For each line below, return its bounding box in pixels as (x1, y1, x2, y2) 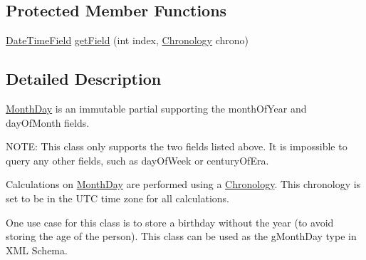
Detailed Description (6, 68, 162, 90)
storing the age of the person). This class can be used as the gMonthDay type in (6, 229, 357, 244)
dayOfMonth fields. (6, 115, 90, 130)
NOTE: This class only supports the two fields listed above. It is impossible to (6, 139, 347, 154)
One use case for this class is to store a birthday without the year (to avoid (6, 214, 334, 229)
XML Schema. (6, 242, 68, 257)
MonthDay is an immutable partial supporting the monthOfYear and (6, 101, 307, 115)
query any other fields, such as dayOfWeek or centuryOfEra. (6, 152, 269, 167)
